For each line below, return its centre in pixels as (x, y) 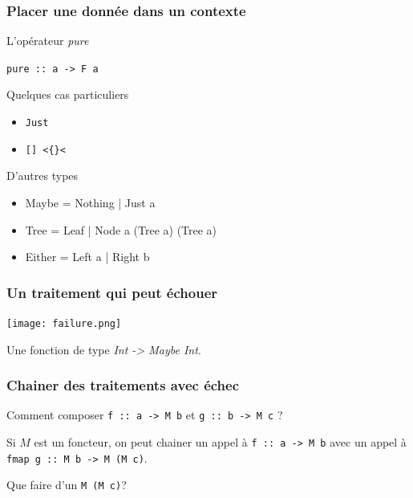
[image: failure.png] (64, 323)
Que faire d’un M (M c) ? (67, 485)
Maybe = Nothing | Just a (90, 202)
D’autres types (43, 176)
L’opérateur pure (48, 41)
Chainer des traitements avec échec (123, 385)
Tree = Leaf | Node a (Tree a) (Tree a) (121, 229)
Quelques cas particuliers (68, 94)
